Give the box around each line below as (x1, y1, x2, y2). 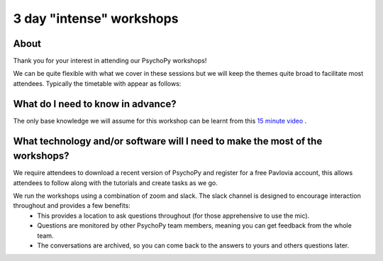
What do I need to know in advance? (13, 98, 177, 110)
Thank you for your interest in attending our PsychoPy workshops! (13, 57, 207, 65)
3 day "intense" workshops (13, 11, 179, 26)
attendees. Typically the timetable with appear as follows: (13, 79, 182, 88)
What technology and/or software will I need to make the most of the (13, 135, 323, 147)
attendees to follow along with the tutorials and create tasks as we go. (13, 178, 218, 187)
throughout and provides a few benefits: (13, 201, 131, 210)
